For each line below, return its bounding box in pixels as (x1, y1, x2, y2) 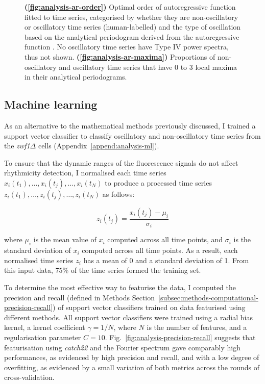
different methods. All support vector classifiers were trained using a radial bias (4, 312, 253, 322)
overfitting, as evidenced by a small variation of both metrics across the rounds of (4, 362, 259, 372)
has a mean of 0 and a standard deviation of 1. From (83, 254, 249, 265)
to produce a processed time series (105, 177, 212, 188)
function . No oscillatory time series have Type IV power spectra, (25, 41, 229, 52)
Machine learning (4, 96, 98, 112)
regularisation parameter (4, 331, 81, 342)
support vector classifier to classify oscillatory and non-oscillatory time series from (4, 130, 261, 141)
